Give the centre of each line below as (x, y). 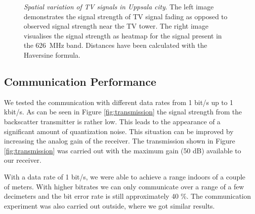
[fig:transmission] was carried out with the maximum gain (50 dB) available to (123, 150)
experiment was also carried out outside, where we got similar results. (109, 205)
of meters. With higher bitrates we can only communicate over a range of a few (124, 186)
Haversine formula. (52, 54)
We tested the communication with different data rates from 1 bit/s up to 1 (119, 102)
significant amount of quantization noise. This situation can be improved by (119, 131)
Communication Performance (80, 81)
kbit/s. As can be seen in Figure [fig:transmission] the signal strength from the (123, 112)
